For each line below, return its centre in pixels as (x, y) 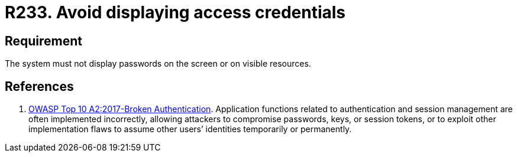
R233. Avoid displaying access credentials (175, 12)
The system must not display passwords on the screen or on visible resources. (158, 64)
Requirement (44, 41)
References (39, 86)
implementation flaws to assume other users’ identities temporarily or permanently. (190, 129)
